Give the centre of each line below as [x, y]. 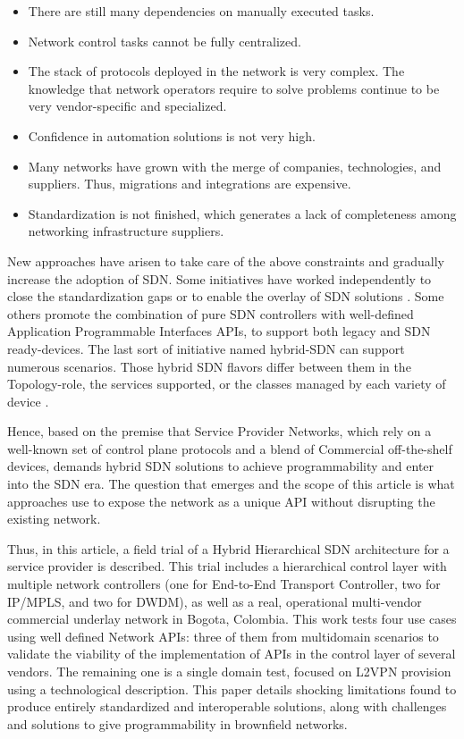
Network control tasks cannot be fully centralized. [165, 41]
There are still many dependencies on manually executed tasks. [201, 11]
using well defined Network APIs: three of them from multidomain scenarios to [223, 636]
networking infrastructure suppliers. [126, 231]
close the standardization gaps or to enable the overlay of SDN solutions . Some [226, 296]
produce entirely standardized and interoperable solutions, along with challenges [227, 706]
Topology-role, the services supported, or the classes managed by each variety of [227, 384]
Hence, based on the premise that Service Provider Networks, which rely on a [219, 431]
